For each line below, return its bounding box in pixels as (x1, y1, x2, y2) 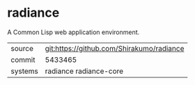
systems (10, 66, 38, 76)
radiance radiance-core (45, 66, 124, 76)
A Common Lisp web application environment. (7, 28, 140, 36)
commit (10, 54, 36, 64)
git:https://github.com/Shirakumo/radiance (45, 43, 185, 53)
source (10, 43, 33, 53)
